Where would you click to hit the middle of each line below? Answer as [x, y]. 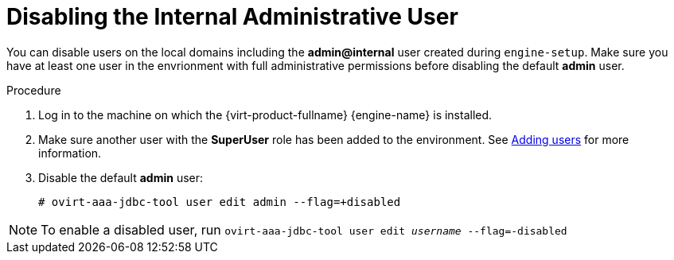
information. [70, 153]
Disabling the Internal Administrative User [232, 17]
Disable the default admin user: [121, 177]
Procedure [34, 90]
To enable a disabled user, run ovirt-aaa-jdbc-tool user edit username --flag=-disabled [304, 229]
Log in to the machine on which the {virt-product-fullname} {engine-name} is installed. [265, 114]
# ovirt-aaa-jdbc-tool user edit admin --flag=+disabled [220, 202]
